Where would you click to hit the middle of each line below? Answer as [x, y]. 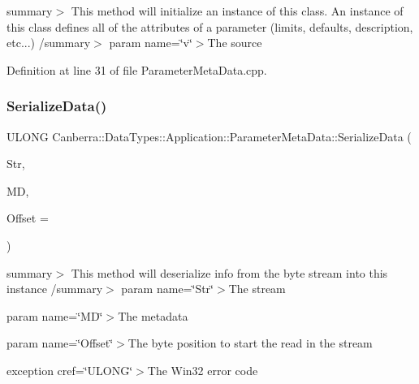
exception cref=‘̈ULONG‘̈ [70, 370]
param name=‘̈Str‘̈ [168, 289]
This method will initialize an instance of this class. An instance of [237, 11]
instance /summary [55, 289]
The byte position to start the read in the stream [250, 343]
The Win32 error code [203, 370]
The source [235, 43]
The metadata [153, 315]
